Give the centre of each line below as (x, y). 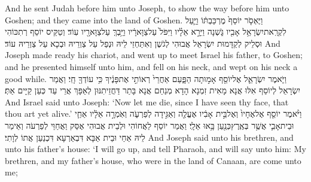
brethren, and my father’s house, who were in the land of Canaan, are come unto (153, 160)
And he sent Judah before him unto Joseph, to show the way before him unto (147, 8)
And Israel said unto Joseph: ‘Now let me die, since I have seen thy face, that (147, 101)
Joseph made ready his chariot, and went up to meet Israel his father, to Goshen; (154, 55)
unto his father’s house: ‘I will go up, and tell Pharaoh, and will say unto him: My (155, 149)
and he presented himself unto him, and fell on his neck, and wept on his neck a (151, 66)
